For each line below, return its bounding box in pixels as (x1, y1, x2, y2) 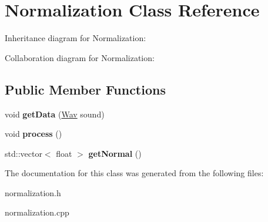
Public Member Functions (5, 80, 166, 98)
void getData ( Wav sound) (5, 107, 105, 120)
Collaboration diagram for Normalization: (5, 51, 155, 63)
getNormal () (88, 147, 142, 159)
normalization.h (5, 186, 61, 199)
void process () (5, 127, 62, 140)
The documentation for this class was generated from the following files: (5, 167, 264, 179)
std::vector (5, 147, 42, 159)
